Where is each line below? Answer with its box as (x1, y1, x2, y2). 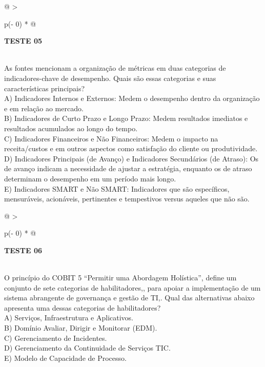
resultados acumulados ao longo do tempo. (4, 123, 138, 133)
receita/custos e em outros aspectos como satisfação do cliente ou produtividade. (4, 143, 258, 154)
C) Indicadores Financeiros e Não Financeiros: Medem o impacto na (4, 133, 218, 144)
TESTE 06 (4, 244, 42, 255)
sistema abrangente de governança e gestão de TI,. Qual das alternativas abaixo (4, 292, 255, 303)
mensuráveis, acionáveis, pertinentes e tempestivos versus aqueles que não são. (4, 193, 250, 204)
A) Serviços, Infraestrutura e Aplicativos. (4, 312, 134, 323)
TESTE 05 (4, 35, 42, 46)
